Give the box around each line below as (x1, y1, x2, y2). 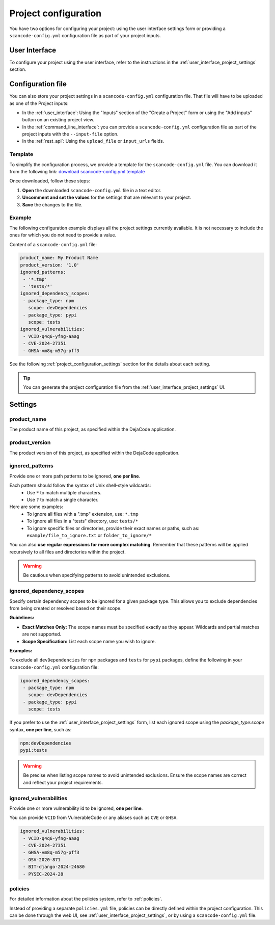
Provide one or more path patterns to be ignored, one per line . (9, 473, 141, 479)
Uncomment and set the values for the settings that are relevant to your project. (22, 194, 191, 201)
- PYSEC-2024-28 (23, 871, 64, 877)
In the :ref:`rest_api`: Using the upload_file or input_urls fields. (22, 138, 164, 144)
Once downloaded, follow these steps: (9, 178, 90, 184)
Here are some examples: (9, 504, 64, 510)
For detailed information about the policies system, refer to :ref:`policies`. (9, 896, 163, 902)
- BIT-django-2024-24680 (23, 864, 85, 870)
